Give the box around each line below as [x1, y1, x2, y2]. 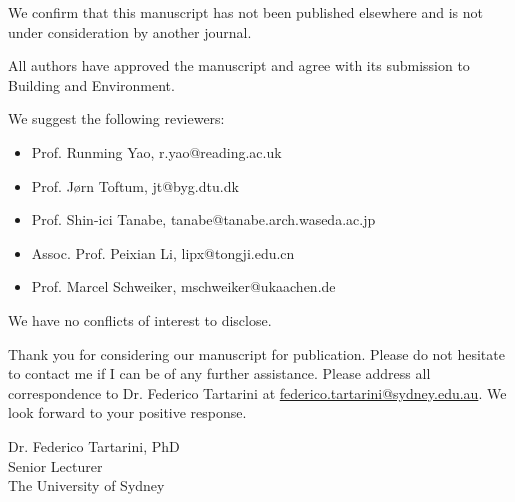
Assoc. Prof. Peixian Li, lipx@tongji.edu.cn [31, 242, 295, 263]
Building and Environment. [8, 74, 175, 95]
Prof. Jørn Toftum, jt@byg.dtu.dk [31, 175, 239, 196]
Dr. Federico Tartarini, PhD [8, 435, 180, 456]
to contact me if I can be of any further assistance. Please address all [8, 363, 431, 384]
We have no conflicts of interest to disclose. [8, 309, 272, 330]
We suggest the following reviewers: [8, 108, 225, 129]
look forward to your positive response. [8, 402, 247, 423]
